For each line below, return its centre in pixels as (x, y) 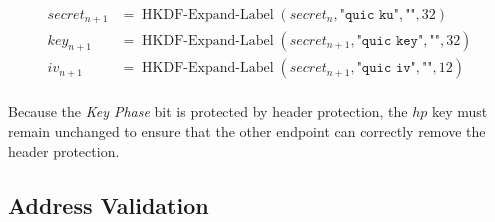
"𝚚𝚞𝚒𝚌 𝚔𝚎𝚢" (390, 40)
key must (460, 111)
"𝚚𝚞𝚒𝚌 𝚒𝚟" (386, 68)
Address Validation (108, 204)
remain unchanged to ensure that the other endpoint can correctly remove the (247, 130)
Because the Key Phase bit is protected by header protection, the (208, 111)
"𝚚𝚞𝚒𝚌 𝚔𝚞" (369, 15)
